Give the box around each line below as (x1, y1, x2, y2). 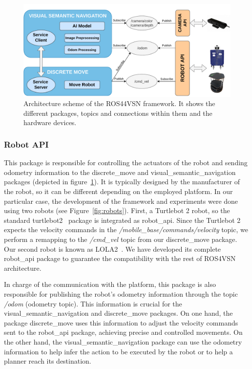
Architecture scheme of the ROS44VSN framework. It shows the (23, 98, 215, 109)
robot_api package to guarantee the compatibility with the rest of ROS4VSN (4, 253, 236, 263)
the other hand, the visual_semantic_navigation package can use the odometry (4, 336, 242, 347)
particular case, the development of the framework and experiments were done (4, 195, 238, 206)
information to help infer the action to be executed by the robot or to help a (4, 346, 233, 356)
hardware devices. (23, 117, 77, 128)
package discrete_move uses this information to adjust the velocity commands (4, 317, 238, 327)
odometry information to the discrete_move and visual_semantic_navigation (4, 167, 236, 177)
